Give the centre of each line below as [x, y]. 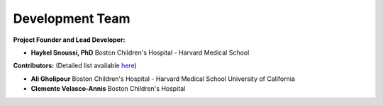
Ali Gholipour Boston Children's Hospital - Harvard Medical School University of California [163, 79]
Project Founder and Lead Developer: [69, 40]
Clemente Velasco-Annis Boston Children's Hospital [108, 89]
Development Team [72, 18]
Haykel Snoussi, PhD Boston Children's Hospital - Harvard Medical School [140, 52]
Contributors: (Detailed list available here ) [75, 66]
